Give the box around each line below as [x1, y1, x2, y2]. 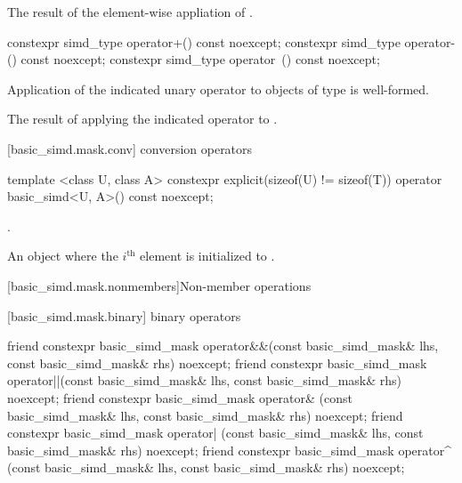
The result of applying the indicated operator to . [7, 109, 278, 128]
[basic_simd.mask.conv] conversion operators [7, 139, 253, 157]
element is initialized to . [140, 246, 275, 265]
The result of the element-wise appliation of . [7, 3, 253, 20]
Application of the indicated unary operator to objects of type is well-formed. [7, 79, 430, 98]
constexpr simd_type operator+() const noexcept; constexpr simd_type [7, 32, 401, 51]
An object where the [7, 246, 118, 265]
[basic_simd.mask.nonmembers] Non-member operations [7, 276, 312, 294]
